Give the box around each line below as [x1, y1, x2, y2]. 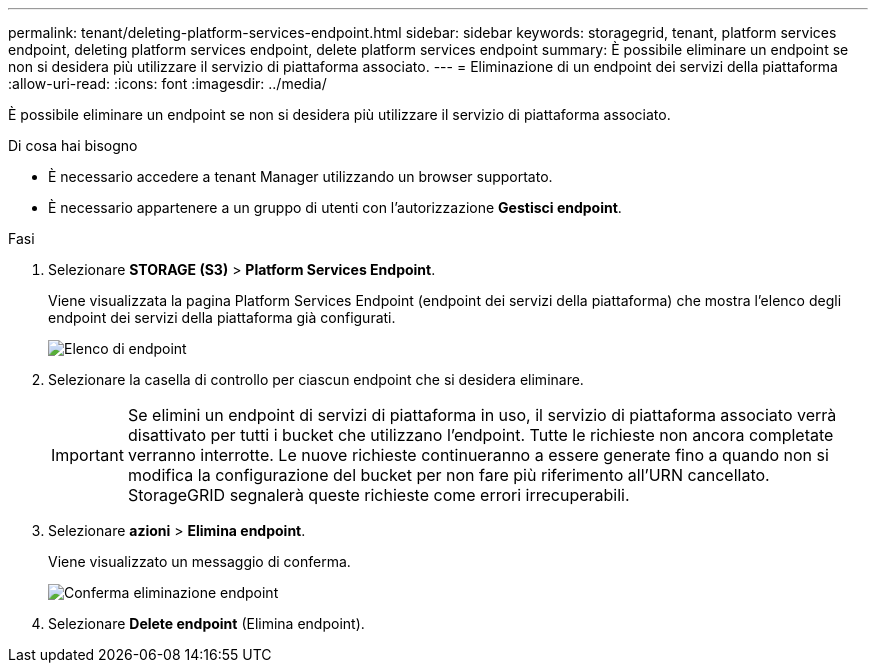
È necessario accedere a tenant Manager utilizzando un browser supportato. [48, 168, 553, 185]
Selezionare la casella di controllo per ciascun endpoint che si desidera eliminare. [48, 371, 584, 388]
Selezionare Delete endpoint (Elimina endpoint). [48, 615, 365, 632]
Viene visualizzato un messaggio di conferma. [48, 553, 351, 570]
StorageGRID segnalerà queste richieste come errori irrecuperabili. [127, 485, 630, 505]
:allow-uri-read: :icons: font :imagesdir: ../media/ [8, 75, 327, 92]
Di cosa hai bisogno [8, 137, 138, 154]
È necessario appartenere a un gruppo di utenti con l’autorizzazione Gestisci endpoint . [48, 199, 622, 216]
